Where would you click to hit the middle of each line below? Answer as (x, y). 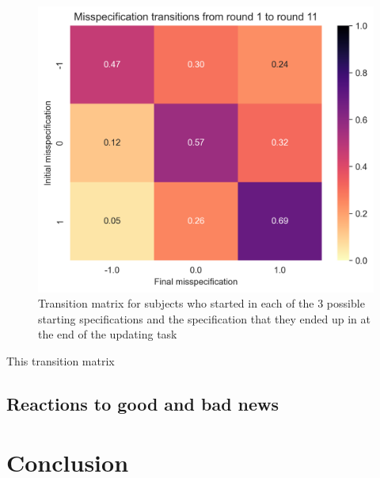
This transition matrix (61, 361)
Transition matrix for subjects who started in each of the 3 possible (201, 303)
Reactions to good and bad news (143, 403)
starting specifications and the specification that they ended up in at (204, 318)
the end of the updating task (108, 334)
